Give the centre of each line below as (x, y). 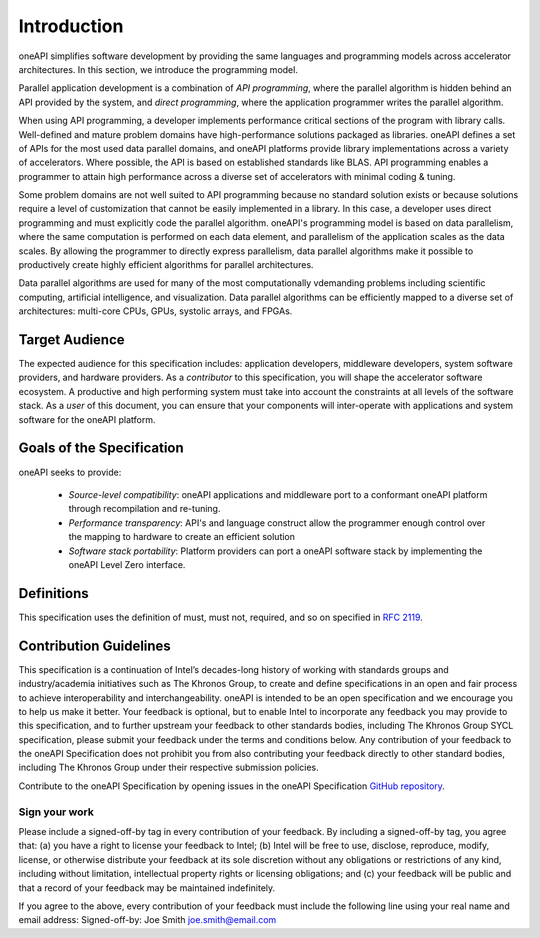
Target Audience (71, 339)
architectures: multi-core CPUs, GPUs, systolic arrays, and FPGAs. (155, 311)
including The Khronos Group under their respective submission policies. (168, 767)
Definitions (53, 593)
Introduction (71, 26)
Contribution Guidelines (95, 645)
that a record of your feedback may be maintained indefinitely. (147, 887)
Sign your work (56, 812)
